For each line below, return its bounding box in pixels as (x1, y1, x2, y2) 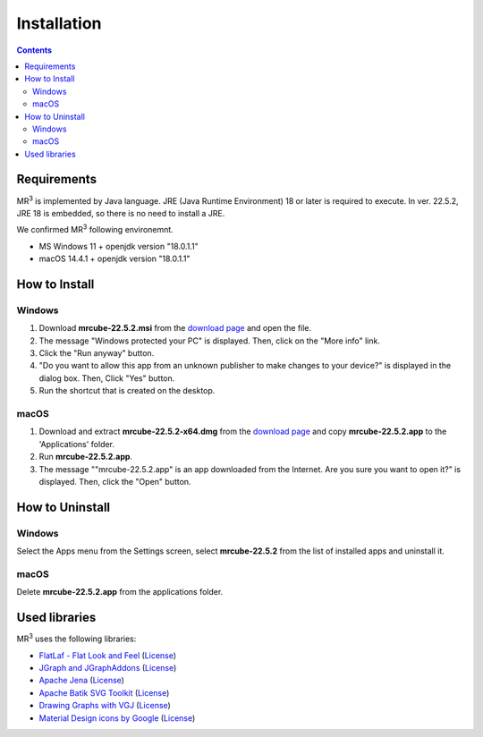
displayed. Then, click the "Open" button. (38, 476, 191, 487)
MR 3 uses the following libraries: (16, 631, 137, 644)
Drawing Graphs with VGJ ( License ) (38, 700, 172, 711)
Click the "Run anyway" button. (38, 348, 155, 359)
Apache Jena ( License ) (38, 675, 125, 686)
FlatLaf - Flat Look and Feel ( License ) (38, 649, 177, 661)
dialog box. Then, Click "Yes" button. (38, 372, 175, 384)
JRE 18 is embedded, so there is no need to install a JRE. (16, 208, 225, 218)
